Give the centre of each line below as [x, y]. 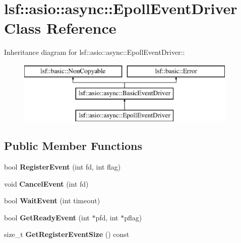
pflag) [133, 217]
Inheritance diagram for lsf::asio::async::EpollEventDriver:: [95, 52]
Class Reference [60, 28]
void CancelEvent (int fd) [46, 183]
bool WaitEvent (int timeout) [52, 200]
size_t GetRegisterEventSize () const [67, 234]
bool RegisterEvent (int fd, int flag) [63, 167]
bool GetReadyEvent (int [47, 217]
